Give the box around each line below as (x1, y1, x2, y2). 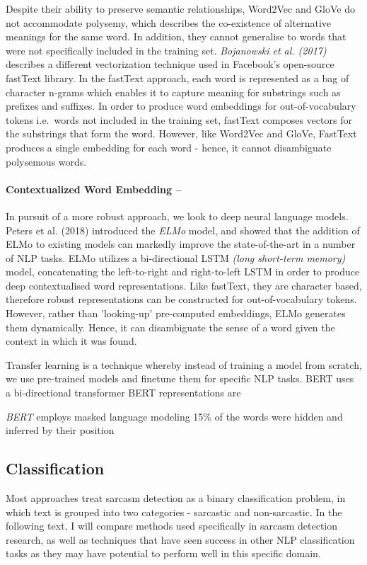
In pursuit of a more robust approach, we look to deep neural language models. (6, 208, 349, 223)
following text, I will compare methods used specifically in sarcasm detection (6, 518, 338, 533)
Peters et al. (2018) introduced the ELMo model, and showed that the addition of (6, 222, 360, 237)
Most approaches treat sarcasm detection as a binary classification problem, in (6, 491, 346, 506)
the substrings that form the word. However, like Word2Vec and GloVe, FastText (6, 126, 357, 141)
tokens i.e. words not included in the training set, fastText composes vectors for (6, 112, 352, 127)
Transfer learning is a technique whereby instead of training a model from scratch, (6, 357, 362, 372)
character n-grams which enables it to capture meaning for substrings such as (6, 84, 341, 99)
